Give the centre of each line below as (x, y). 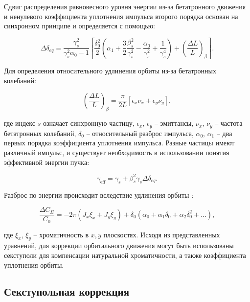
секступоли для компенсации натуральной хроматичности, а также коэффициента (125, 255)
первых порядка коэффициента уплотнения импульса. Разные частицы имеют (119, 143)
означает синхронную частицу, (89, 123)
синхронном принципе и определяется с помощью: (80, 26)
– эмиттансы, (174, 123)
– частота (229, 123)
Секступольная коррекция (67, 291)
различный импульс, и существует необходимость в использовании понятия (117, 152)
